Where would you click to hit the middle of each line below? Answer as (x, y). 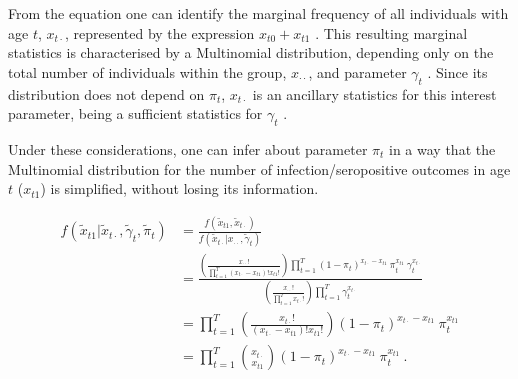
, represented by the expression (159, 32)
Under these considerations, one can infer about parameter (188, 148)
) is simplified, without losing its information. (179, 188)
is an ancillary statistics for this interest (374, 93)
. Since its (457, 71)
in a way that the (442, 148)
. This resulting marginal (391, 32)
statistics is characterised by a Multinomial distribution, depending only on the (251, 52)
